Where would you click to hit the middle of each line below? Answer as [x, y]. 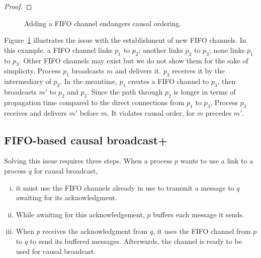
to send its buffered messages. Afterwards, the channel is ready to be [136, 241]
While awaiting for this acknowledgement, [80, 214]
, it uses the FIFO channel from [202, 231]
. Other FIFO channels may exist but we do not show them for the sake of [134, 60]
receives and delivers [35, 112]
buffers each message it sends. [199, 214]
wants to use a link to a [217, 161]
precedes [219, 112]
